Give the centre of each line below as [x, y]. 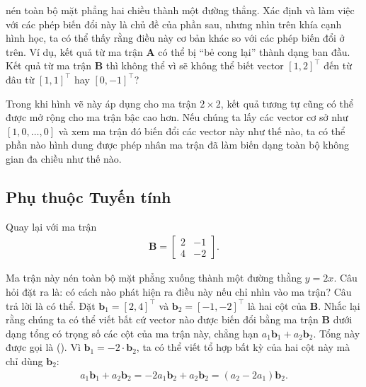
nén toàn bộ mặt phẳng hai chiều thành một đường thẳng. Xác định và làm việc [180, 10]
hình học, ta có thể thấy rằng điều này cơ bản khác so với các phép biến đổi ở [175, 38]
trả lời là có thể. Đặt [51, 305]
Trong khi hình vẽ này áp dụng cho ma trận [101, 103]
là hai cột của [277, 305]
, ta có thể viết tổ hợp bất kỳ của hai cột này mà [243, 347]
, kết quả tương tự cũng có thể [287, 103]
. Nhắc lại [339, 305]
